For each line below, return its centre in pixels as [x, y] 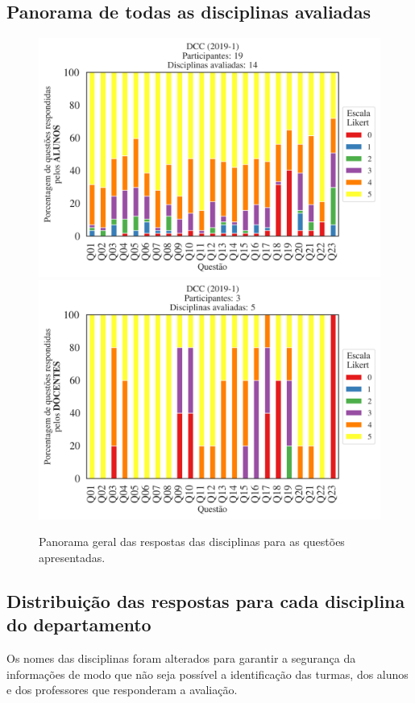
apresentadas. [72, 557]
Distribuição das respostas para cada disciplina [206, 600]
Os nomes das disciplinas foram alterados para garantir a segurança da [181, 658]
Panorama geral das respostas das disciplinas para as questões [192, 542]
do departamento [79, 624]
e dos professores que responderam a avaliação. [122, 690]
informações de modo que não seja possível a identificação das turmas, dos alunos [207, 674]
